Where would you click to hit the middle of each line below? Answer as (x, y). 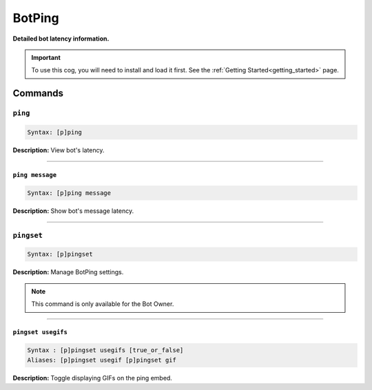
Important (46, 57)
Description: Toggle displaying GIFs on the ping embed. (92, 378)
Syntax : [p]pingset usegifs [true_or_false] (105, 350)
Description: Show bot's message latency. (73, 211)
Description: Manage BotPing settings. (68, 272)
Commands (38, 93)
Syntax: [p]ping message (69, 193)
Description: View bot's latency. (59, 150)
